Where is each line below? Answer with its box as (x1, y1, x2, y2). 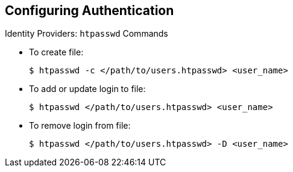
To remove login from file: (29, 120, 131, 131)
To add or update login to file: (29, 84, 146, 94)
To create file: (29, 47, 84, 58)
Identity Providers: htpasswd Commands (5, 28, 168, 39)
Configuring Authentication (5, 3, 174, 18)
